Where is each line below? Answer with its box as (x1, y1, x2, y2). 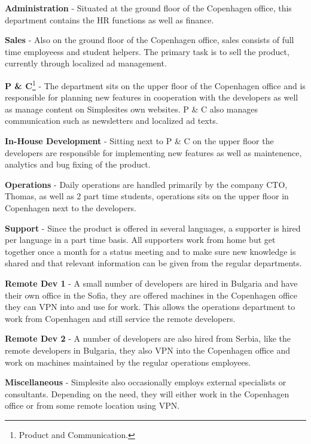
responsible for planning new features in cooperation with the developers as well (5, 91, 298, 104)
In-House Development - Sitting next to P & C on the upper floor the (5, 135, 274, 147)
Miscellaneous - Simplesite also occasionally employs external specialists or (5, 376, 286, 388)
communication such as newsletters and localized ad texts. (5, 114, 218, 127)
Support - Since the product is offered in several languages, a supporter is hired (5, 221, 301, 234)
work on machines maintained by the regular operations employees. (5, 355, 251, 368)
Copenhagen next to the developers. (5, 201, 136, 214)
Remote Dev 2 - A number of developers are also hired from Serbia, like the (5, 332, 291, 345)
